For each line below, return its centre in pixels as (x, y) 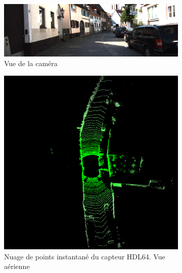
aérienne (17, 266)
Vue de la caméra (31, 63)
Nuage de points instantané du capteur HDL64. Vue (85, 256)
